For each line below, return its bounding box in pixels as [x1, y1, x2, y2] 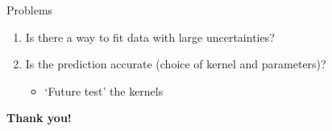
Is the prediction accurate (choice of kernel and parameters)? [25, 55, 326, 72]
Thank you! [6, 109, 72, 126]
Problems [6, 2, 53, 18]
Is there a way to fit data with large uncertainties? [25, 28, 275, 45]
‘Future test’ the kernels [44, 82, 164, 99]
